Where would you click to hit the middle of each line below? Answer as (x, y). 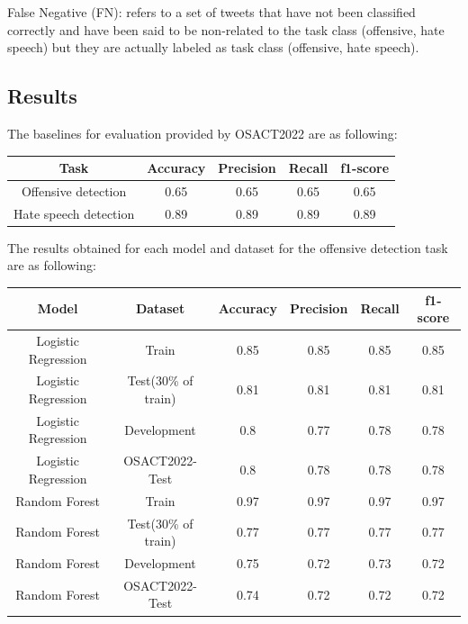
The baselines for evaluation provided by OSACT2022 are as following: (202, 133)
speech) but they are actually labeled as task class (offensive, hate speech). (213, 47)
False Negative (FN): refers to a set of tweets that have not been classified (211, 12)
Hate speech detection (74, 213)
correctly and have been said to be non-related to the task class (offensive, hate (226, 29)
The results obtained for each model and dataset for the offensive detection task (228, 247)
